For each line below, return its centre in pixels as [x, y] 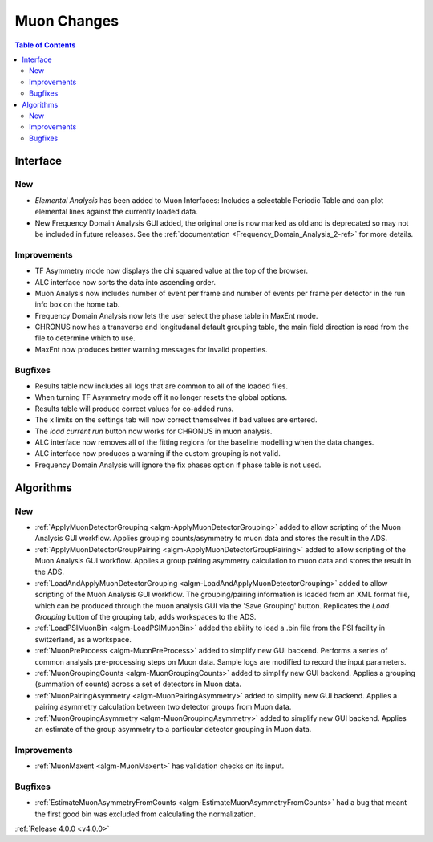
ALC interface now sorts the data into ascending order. [125, 282]
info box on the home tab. [77, 304]
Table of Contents [45, 45]
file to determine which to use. [85, 338]
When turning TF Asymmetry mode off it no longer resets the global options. [161, 397]
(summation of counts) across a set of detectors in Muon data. [138, 684]
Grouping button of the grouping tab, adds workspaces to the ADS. [146, 617]
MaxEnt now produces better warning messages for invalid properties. [151, 349]
